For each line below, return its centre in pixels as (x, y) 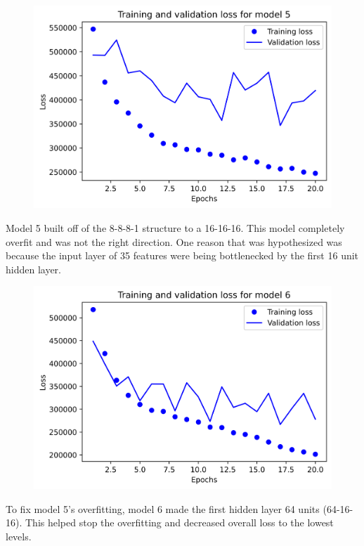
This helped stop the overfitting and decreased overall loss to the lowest (179, 522)
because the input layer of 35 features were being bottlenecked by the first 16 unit (182, 255)
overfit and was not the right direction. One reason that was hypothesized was (174, 241)
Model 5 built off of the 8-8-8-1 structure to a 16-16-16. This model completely (175, 228)
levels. (19, 536)
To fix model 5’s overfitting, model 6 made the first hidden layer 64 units (163, 508)
